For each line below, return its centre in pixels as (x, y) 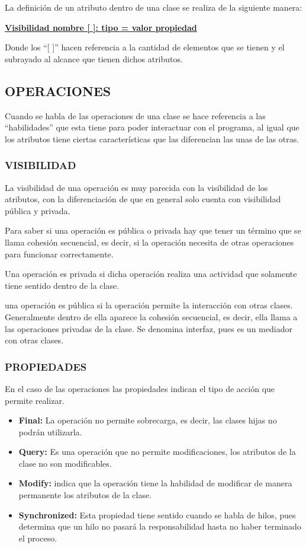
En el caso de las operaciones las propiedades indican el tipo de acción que (140, 388)
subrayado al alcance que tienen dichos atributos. (94, 58)
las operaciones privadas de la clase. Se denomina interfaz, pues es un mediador (149, 328)
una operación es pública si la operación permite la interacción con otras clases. (149, 305)
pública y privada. (38, 210)
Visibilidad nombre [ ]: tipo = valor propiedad (101, 27)
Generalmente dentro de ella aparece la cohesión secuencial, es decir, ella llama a (151, 316)
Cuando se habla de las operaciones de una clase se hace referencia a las (135, 115)
